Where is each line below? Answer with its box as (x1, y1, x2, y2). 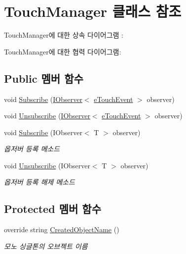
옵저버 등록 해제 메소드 (4, 177, 75, 187)
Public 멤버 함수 (4, 70, 83, 86)
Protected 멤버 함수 (4, 201, 101, 216)
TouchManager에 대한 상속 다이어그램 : (4, 30, 124, 40)
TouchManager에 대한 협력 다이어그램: (4, 46, 121, 56)
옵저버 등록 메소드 (4, 144, 60, 154)
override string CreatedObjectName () (4, 224, 119, 235)
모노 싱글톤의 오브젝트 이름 (4, 241, 88, 251)
